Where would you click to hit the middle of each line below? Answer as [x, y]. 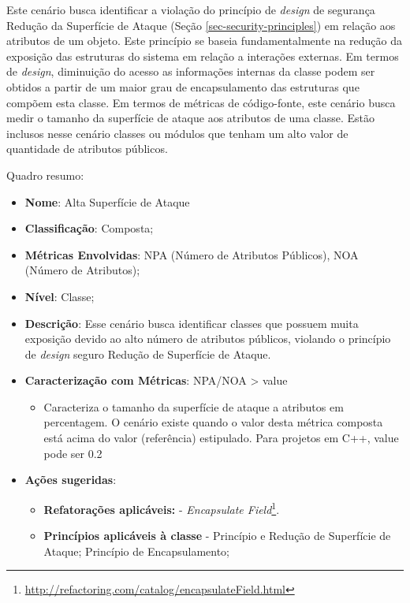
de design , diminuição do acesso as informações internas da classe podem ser [191, 71]
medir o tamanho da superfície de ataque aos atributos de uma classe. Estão [191, 118]
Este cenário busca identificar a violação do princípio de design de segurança [191, 9]
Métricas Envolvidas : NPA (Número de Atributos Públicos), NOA [192, 254]
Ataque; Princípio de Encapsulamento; [137, 551]
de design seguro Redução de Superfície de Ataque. [148, 354]
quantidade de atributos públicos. [87, 149]
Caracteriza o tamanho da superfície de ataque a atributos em [194, 406]
